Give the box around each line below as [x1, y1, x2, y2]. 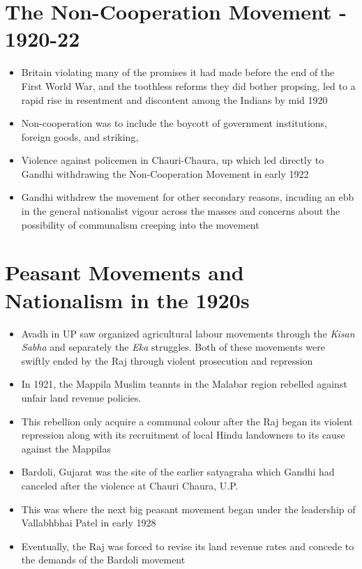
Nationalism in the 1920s [5, 285, 250, 314]
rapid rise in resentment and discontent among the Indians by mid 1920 [21, 92, 328, 107]
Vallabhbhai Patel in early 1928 [21, 515, 156, 530]
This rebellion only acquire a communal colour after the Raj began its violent [21, 414, 353, 428]
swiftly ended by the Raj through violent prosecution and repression [21, 353, 313, 367]
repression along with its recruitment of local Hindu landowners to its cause [21, 427, 345, 442]
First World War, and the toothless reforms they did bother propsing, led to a [21, 78, 356, 93]
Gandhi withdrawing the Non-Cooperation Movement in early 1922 [21, 166, 309, 181]
